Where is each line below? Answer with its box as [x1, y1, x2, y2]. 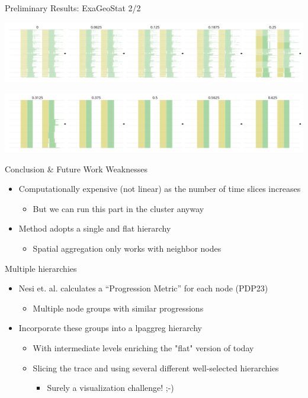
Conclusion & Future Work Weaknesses [5, 162, 147, 175]
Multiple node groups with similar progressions [33, 301, 204, 314]
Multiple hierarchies [5, 262, 77, 274]
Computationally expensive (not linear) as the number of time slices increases [18, 182, 301, 195]
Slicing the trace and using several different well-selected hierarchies [33, 361, 279, 374]
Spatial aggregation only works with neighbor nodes [33, 242, 222, 254]
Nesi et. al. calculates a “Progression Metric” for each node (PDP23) [18, 282, 268, 294]
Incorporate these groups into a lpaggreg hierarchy [18, 322, 202, 334]
